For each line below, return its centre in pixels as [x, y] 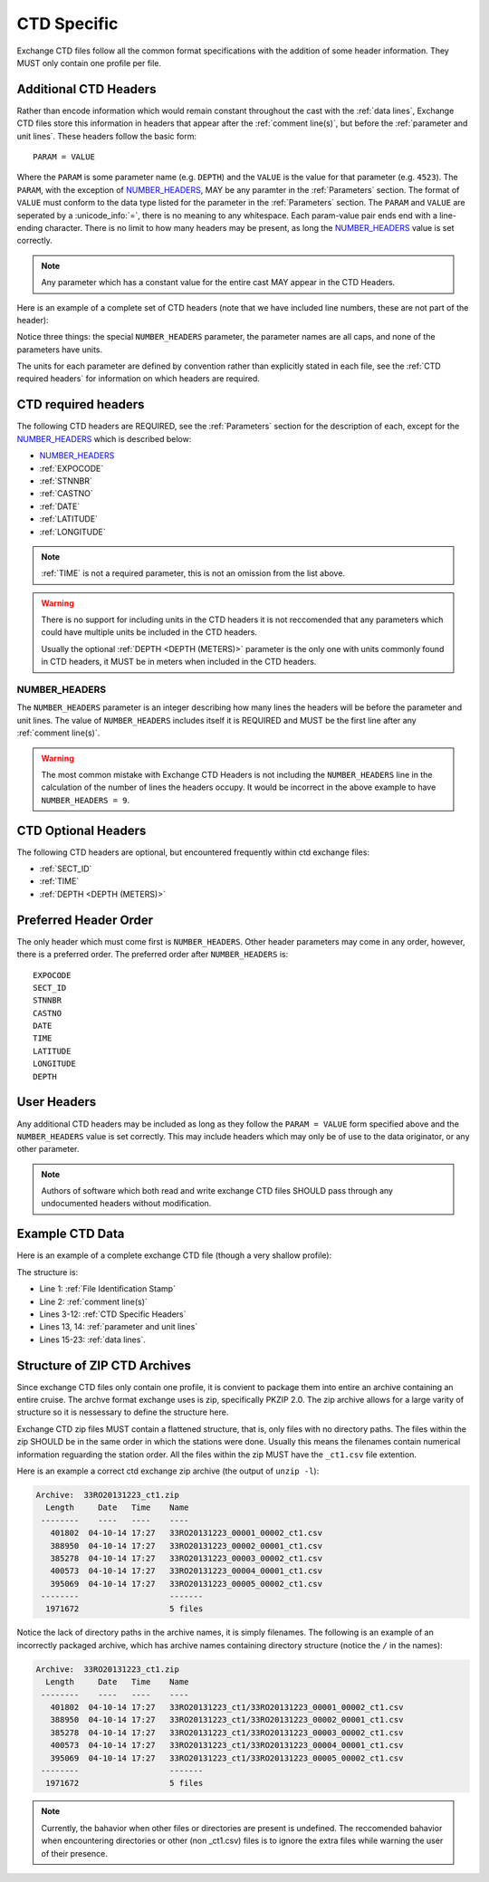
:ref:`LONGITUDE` [72, 532]
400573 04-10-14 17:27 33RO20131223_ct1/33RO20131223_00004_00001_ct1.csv [227, 1745]
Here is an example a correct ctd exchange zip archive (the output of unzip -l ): [168, 1471]
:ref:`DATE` [60, 506]
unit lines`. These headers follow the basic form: [106, 136]
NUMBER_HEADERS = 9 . [86, 800]
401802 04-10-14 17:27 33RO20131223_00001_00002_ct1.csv [187, 1533]
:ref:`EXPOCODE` [72, 468]
